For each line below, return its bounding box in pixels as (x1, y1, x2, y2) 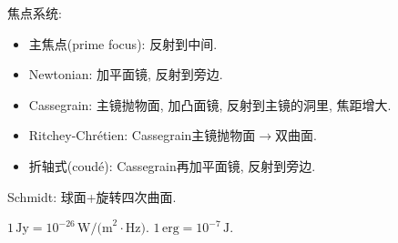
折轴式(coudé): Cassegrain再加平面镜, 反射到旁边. (28, 156, 316, 175)
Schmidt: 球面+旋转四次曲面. (7, 187, 177, 206)
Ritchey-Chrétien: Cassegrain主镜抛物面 (28, 126, 256, 145)
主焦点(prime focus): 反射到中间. (28, 34, 218, 53)
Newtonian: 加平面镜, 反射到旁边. (28, 65, 223, 84)
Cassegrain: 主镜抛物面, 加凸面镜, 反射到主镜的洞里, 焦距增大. (28, 95, 392, 114)
